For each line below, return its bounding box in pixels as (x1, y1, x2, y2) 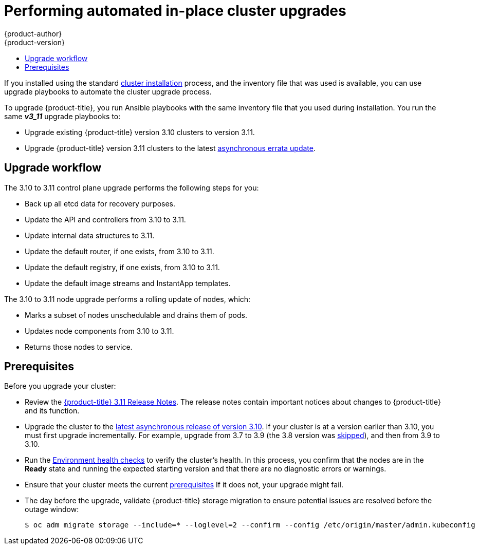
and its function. (25, 406, 80, 415)
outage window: (25, 505, 79, 514)
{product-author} (4, 29, 62, 38)
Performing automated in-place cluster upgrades (4, 2, 346, 20)
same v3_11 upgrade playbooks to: (4, 111, 121, 121)
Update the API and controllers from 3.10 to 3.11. (25, 215, 186, 224)
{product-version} (4, 37, 65, 47)
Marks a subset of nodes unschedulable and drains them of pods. (25, 310, 247, 319)
